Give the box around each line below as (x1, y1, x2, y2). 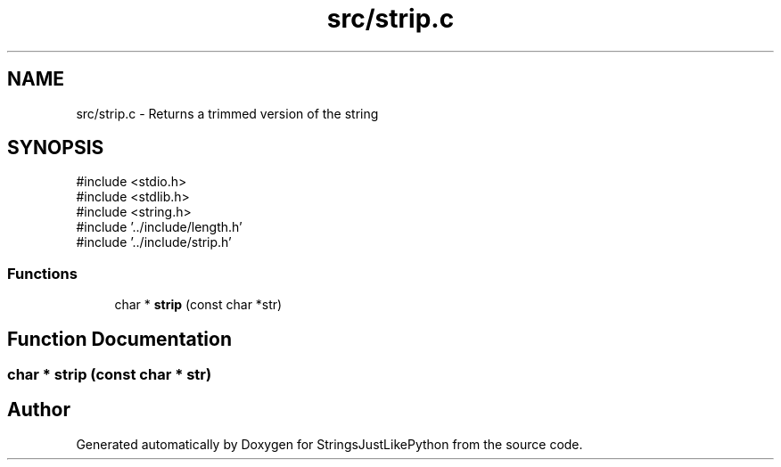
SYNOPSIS (7, 136, 104, 160)
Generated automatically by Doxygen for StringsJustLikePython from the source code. (76, 436, 583, 452)
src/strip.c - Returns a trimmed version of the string (76, 105, 379, 121)
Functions (7, 264, 78, 283)
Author (7, 398, 70, 422)
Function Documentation (7, 327, 232, 350)
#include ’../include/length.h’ (76, 219, 243, 235)
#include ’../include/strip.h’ (76, 234, 232, 250)
